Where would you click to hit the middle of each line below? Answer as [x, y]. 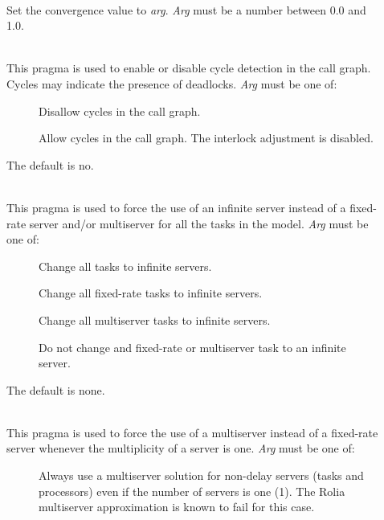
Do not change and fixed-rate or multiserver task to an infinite [192, 347]
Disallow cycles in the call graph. [120, 111]
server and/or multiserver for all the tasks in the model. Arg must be [199, 223]
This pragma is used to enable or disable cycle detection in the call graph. [189, 68]
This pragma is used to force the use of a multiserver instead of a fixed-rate [192, 432]
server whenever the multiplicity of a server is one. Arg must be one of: [181, 448]
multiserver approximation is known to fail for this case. [177, 507]
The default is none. [56, 389]
